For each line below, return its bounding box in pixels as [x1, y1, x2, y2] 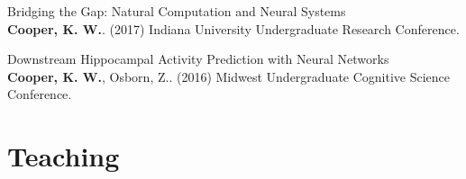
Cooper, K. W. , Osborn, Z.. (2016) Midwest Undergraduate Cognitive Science [7, 67, 451, 85]
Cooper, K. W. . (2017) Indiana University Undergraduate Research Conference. [7, 19, 460, 38]
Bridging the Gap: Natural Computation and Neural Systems [7, 2, 346, 20]
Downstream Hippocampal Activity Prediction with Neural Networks [7, 49, 389, 68]
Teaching [7, 138, 120, 175]
